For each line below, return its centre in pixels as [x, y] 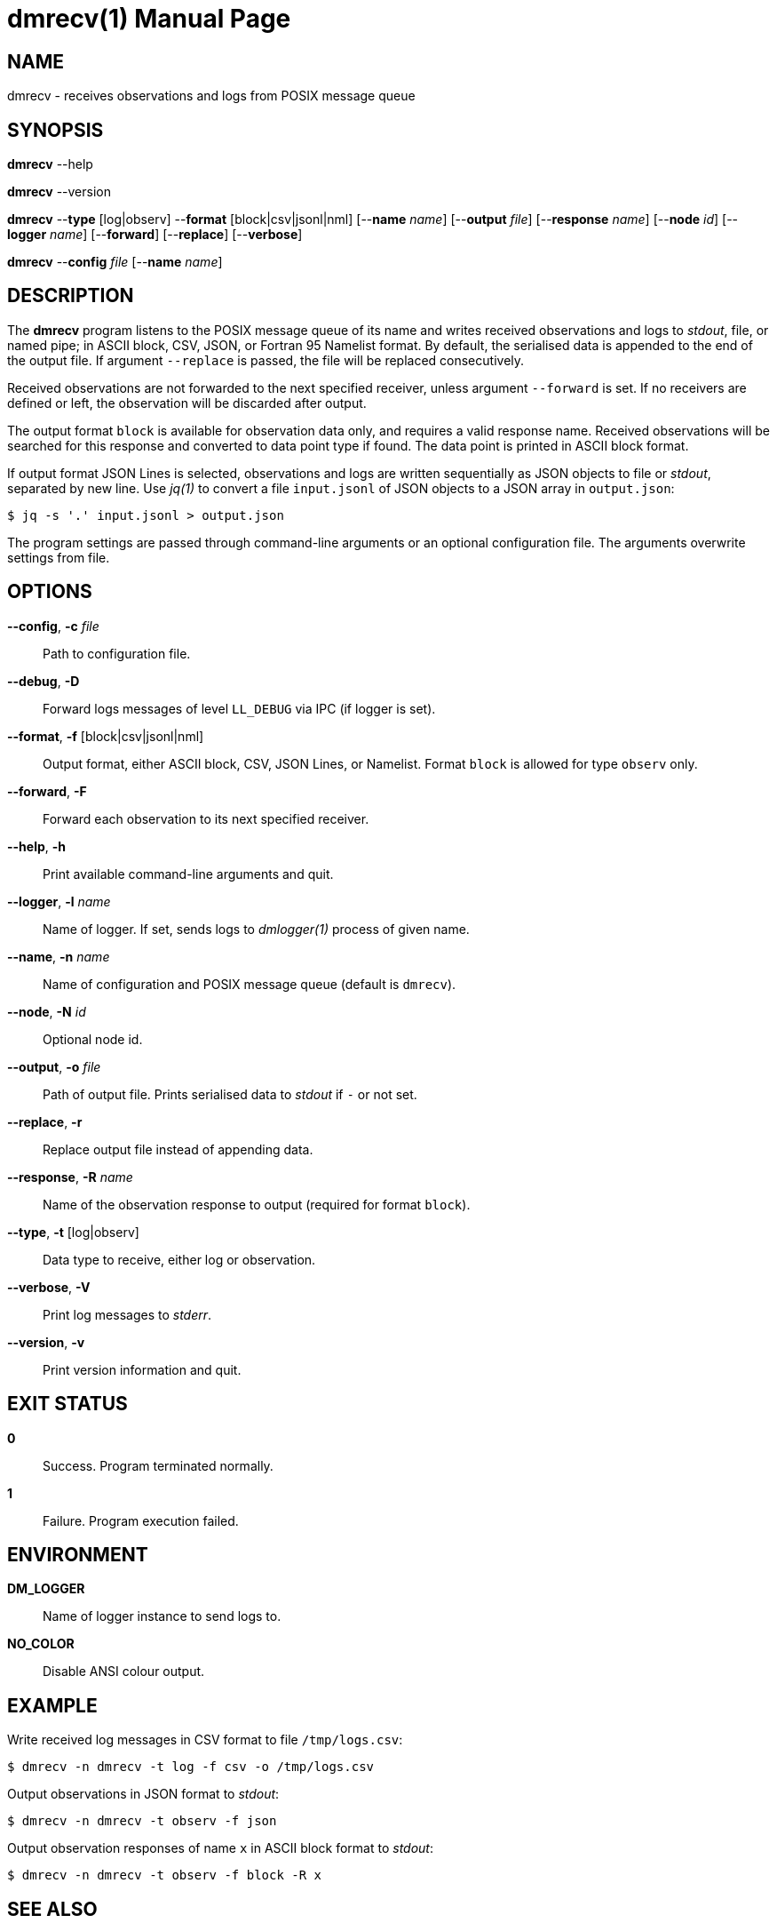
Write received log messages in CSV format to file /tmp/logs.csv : [205, 1740]
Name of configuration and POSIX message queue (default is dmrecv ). [250, 984]
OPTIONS [50, 592]
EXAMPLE [52, 1705]
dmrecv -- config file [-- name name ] [115, 262]
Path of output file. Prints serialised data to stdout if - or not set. [230, 1094]
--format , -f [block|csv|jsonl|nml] [106, 736]
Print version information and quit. [142, 1369]
